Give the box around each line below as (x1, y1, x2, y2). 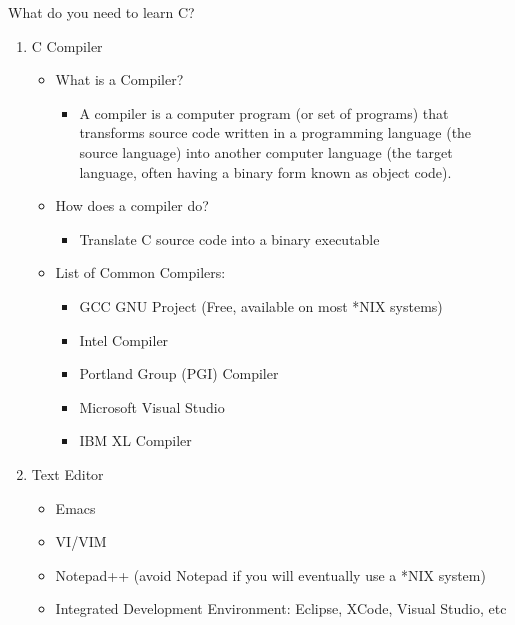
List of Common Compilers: (55, 262, 226, 283)
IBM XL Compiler (79, 430, 192, 451)
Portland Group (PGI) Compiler (79, 363, 279, 384)
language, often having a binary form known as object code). (79, 161, 452, 182)
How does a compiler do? (55, 195, 209, 216)
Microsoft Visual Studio (79, 396, 225, 417)
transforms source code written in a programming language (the (79, 122, 472, 143)
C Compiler (31, 35, 103, 56)
